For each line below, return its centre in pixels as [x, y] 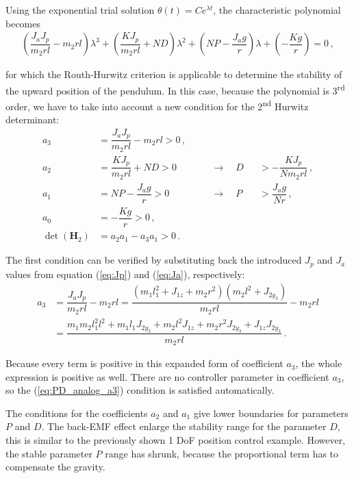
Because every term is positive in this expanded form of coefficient [144, 363]
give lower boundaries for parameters [271, 413]
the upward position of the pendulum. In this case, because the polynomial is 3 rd [175, 89]
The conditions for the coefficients [77, 413]
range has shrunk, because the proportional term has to [222, 453]
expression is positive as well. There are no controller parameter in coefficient [167, 376]
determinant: [33, 119]
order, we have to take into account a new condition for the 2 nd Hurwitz [157, 105]
